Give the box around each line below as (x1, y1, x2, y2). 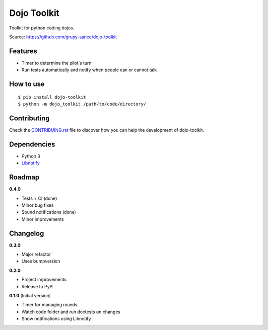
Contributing (9, 114, 50, 122)
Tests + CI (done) (21, 195, 57, 201)
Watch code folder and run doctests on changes (21, 309, 121, 315)
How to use (9, 80, 45, 88)
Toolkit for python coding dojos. (9, 25, 74, 31)
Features (9, 47, 37, 55)
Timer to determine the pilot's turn (21, 60, 92, 66)
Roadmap (9, 173, 40, 181)
